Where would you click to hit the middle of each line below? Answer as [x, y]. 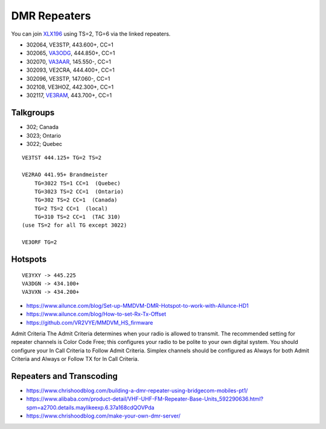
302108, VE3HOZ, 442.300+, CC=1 [70, 87]
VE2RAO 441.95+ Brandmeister [65, 175]
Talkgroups [33, 113]
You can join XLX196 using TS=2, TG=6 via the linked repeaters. [91, 34]
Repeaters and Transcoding [64, 376]
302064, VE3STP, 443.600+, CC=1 [70, 45]
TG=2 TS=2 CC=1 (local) [71, 208]
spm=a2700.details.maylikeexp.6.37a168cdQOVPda [90, 407]
